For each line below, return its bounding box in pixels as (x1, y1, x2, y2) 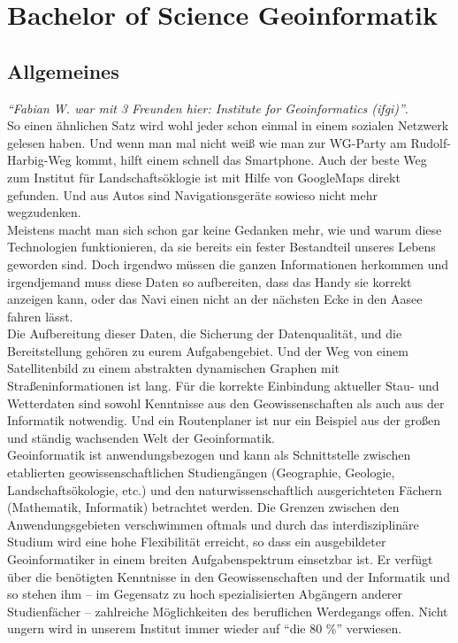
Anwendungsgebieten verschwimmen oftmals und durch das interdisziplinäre (7, 515, 419, 533)
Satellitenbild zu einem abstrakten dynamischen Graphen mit (7, 359, 340, 377)
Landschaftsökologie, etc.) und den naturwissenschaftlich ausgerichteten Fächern (7, 480, 442, 499)
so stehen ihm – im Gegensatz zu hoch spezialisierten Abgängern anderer (7, 585, 403, 603)
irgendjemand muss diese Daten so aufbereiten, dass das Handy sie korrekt (7, 272, 412, 291)
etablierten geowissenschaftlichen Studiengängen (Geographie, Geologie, (7, 463, 395, 482)
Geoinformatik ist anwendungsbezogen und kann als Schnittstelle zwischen (7, 445, 411, 464)
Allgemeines (7, 57, 119, 84)
